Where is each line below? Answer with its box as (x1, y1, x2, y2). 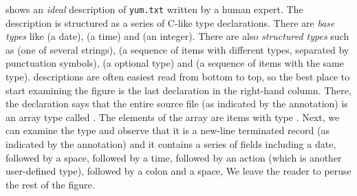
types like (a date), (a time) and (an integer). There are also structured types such (6, 29, 349, 43)
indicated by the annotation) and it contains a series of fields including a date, (6, 137, 336, 151)
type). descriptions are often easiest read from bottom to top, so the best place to (6, 69, 350, 84)
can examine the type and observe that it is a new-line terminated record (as (6, 123, 329, 138)
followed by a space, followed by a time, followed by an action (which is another (6, 150, 342, 164)
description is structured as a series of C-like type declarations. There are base (6, 15, 335, 30)
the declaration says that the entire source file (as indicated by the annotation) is (6, 96, 348, 111)
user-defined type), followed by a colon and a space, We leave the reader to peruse (6, 164, 351, 178)
